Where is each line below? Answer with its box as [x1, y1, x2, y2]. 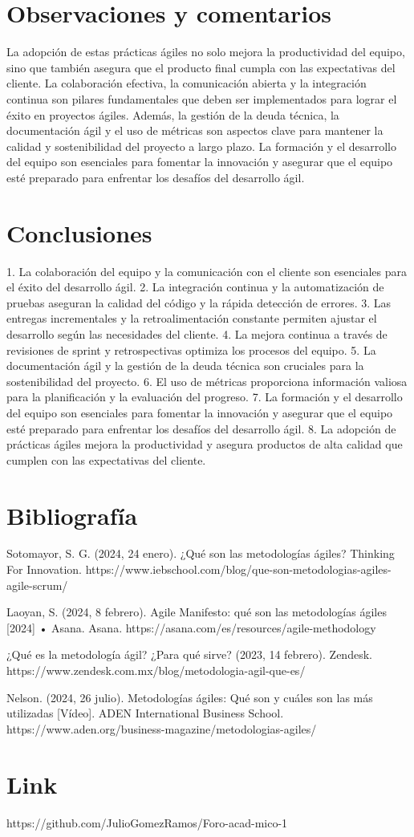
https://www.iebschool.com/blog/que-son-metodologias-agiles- [85, 561, 392, 578]
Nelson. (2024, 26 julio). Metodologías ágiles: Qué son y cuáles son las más [6, 689, 373, 705]
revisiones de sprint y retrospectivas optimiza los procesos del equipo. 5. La [6, 341, 376, 358]
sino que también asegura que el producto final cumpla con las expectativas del [6, 59, 396, 75]
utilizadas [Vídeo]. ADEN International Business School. [6, 705, 284, 721]
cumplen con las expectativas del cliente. [6, 451, 206, 468]
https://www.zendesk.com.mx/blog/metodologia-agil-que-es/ [6, 662, 306, 678]
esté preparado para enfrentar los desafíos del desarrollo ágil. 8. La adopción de [6, 420, 396, 437]
